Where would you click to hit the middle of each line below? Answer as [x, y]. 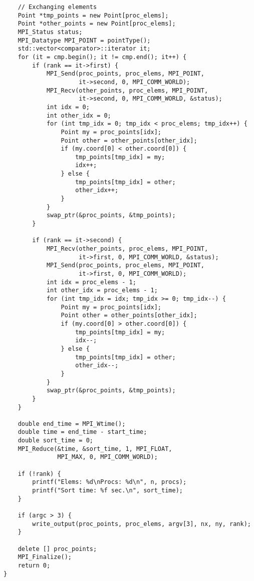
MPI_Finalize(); [45, 557]
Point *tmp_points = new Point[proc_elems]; [93, 15]
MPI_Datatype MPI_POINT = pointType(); [84, 40]
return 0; [34, 565]
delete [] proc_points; [57, 549]
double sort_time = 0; [55, 441]
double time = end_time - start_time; [82, 432]
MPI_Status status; [50, 32]
